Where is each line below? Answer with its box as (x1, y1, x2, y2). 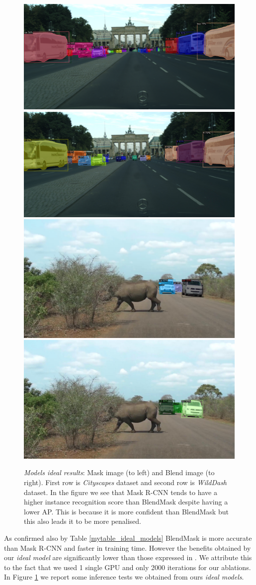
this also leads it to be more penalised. (24, 516, 141, 526)
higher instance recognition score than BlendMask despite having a (24, 497, 228, 507)
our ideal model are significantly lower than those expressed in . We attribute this (4, 552, 252, 563)
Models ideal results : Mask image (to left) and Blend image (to (24, 467, 215, 478)
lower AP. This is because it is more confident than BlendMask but (24, 506, 229, 516)
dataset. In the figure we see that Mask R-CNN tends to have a (24, 487, 217, 497)
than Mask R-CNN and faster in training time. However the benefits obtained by (4, 542, 251, 553)
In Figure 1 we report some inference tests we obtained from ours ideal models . (4, 572, 244, 582)
